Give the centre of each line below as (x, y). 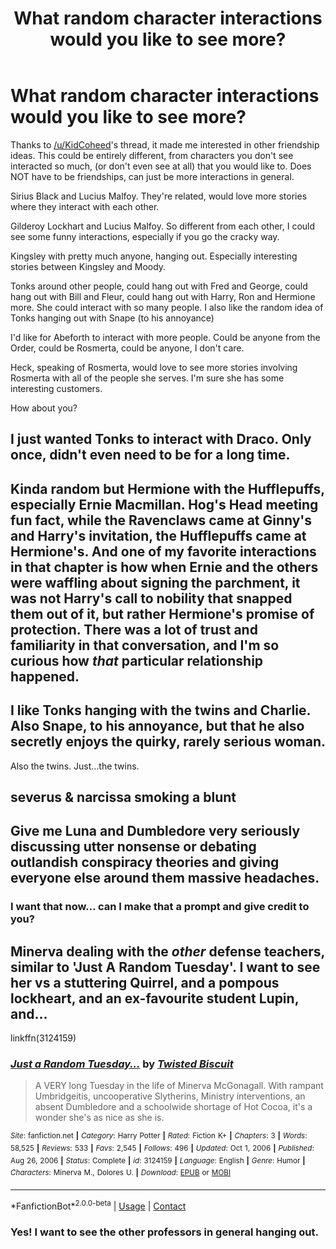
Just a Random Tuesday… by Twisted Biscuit (122, 1064)
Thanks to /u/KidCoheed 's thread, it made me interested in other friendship (165, 144)
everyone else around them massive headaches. (165, 878)
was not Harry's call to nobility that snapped (151, 598)
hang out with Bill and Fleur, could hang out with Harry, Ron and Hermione (163, 296)
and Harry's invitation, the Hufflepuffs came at (158, 535)
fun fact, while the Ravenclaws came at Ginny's (161, 520)
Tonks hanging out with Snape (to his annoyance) (112, 318)
